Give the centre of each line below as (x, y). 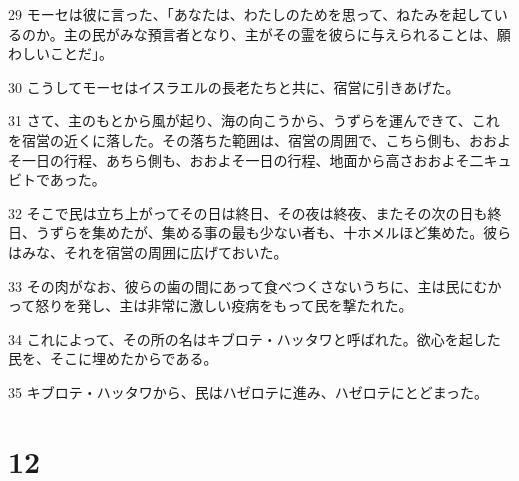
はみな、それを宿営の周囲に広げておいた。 (148, 251)
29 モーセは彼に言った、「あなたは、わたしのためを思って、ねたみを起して (251, 14)
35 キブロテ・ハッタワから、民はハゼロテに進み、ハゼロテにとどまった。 (248, 391)
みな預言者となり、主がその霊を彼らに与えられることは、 (308, 33)
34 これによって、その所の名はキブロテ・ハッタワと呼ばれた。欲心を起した (254, 338)
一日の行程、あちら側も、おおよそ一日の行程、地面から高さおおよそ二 (252, 159)
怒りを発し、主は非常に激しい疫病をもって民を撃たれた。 (224, 305)
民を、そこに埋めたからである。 (113, 358)
